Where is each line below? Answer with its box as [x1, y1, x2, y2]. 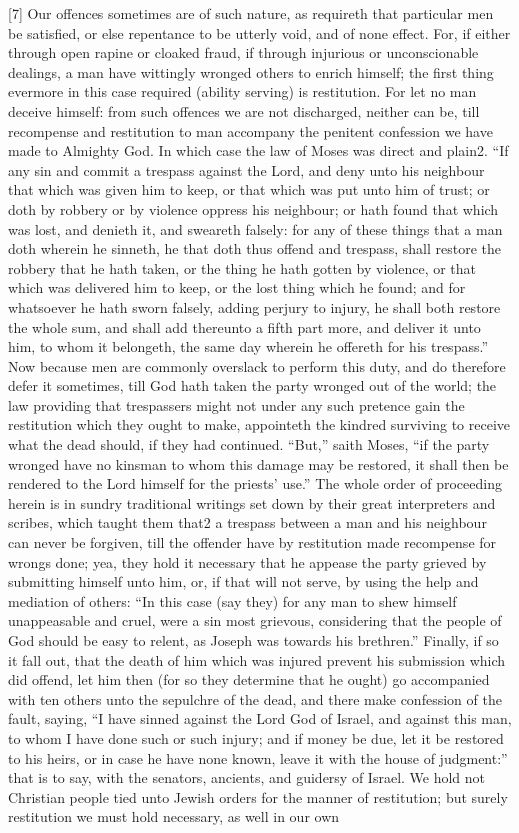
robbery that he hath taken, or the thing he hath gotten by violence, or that [8, 257, 477, 278]
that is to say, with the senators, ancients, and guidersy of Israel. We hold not [8, 767, 486, 788]
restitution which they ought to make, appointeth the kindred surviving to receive [8, 414, 511, 435]
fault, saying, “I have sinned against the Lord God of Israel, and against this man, [8, 708, 512, 729]
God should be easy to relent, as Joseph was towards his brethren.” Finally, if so [8, 630, 499, 650]
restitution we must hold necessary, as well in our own [8, 806, 340, 827]
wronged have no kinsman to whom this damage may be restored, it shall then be [8, 453, 509, 474]
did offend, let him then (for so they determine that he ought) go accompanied [8, 669, 490, 690]
